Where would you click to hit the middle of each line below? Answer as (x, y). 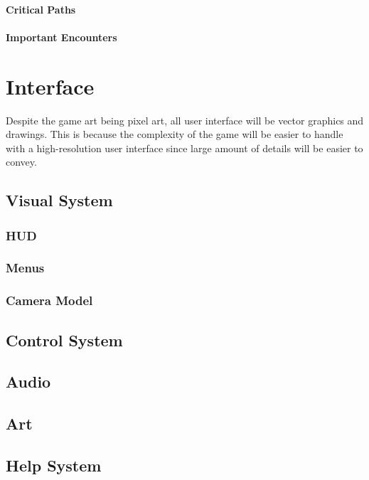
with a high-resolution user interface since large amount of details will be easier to (184, 148)
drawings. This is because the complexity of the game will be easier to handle (175, 134)
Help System (54, 465)
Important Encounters (61, 37)
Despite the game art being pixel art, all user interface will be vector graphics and (185, 120)
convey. (21, 162)
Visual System (59, 200)
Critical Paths (41, 9)
